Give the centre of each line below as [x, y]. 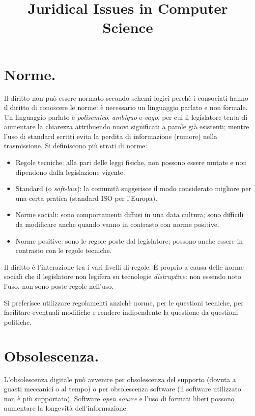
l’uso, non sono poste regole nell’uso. [59, 286]
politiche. [18, 321]
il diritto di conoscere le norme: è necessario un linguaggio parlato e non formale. [126, 107]
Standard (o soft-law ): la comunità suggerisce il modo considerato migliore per [133, 188]
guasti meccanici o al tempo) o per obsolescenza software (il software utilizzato [123, 389]
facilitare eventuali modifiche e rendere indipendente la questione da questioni [121, 312]
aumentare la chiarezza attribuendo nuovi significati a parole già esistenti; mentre [127, 126]
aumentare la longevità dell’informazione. [66, 408]
